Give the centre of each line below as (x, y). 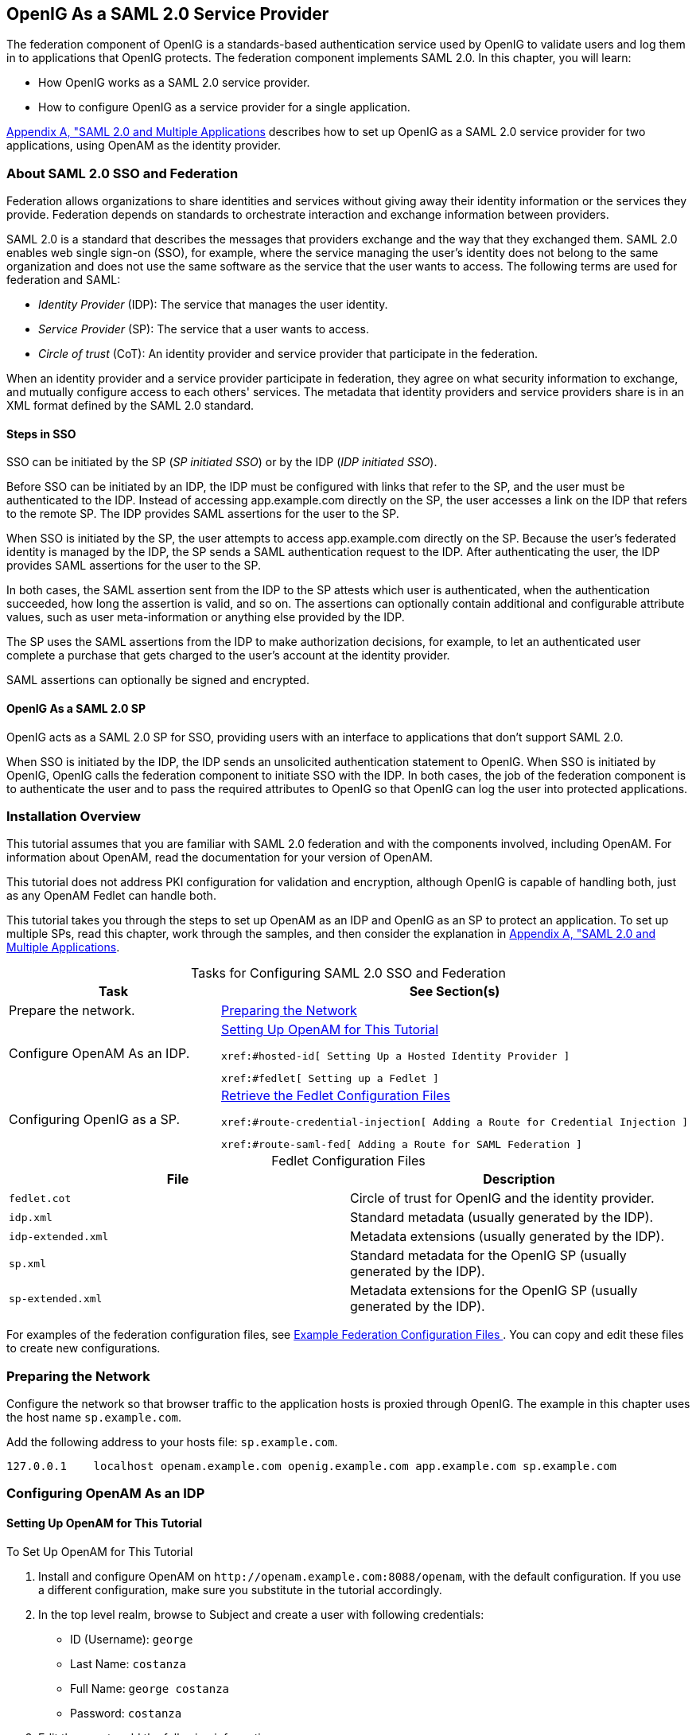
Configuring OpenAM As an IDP (106, 1494)
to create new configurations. (84, 1348)
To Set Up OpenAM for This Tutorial (100, 1551)
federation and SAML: (64, 280)
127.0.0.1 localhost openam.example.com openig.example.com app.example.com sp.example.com (312, 1467)
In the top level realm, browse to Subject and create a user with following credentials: (261, 1614)
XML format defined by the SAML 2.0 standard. (130, 406)
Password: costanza (126, 1713)
